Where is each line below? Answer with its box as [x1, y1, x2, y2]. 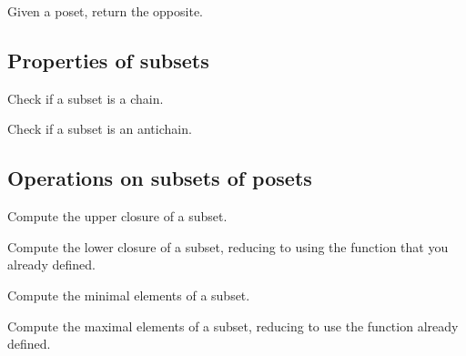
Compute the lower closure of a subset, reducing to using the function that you [7, 237, 449, 256]
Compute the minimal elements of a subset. [7, 285, 250, 304]
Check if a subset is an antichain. [7, 119, 192, 138]
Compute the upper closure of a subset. [7, 207, 228, 226]
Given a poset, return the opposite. [7, 2, 204, 20]
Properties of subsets [7, 46, 209, 74]
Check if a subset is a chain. [7, 88, 164, 107]
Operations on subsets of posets [7, 164, 312, 192]
